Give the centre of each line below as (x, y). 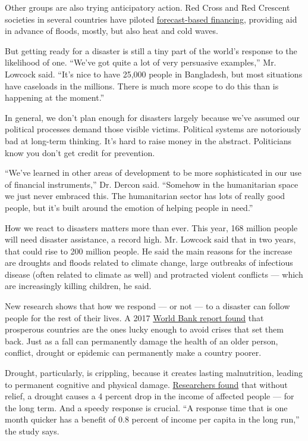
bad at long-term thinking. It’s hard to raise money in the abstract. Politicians (148, 140)
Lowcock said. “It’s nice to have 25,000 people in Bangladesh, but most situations (154, 74)
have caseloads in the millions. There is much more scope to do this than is (142, 86)
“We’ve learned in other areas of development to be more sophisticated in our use (153, 173)
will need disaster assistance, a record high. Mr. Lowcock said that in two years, (150, 239)
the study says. (32, 431)
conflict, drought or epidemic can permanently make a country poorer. (133, 353)
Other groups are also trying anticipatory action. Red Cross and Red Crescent (147, 7)
